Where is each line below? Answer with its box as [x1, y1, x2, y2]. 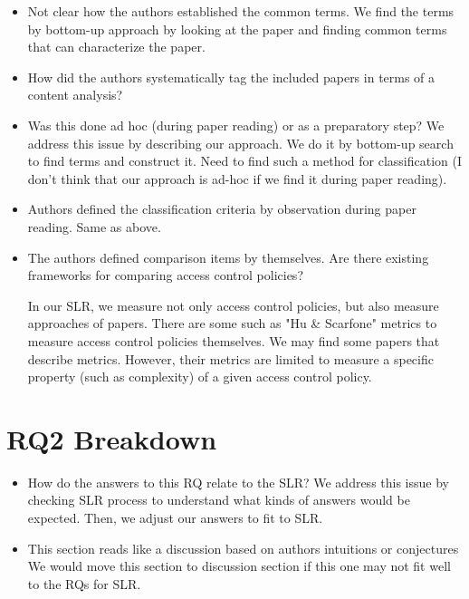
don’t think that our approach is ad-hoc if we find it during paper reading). [27, 169, 447, 188]
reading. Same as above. [27, 217, 161, 236]
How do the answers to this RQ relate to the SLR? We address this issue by [27, 472, 449, 491]
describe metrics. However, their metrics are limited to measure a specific [27, 349, 434, 368]
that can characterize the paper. [27, 37, 206, 56]
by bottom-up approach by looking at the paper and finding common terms [27, 19, 447, 38]
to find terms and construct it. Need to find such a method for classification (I [27, 151, 463, 170]
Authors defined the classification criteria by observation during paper [27, 199, 416, 218]
